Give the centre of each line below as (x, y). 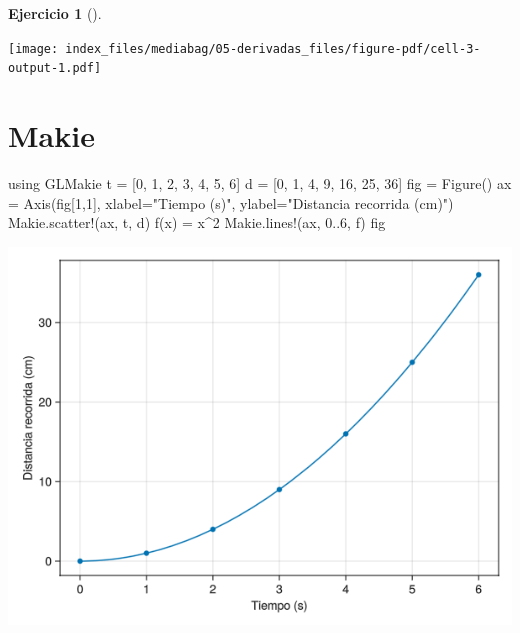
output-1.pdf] (55, 68)
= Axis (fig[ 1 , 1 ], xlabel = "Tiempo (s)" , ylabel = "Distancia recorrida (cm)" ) (231, 202)
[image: (33, 48)
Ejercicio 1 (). (55, 13)
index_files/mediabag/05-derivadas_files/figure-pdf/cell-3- (273, 48)
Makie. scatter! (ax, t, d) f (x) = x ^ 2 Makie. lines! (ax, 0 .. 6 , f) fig (197, 222)
